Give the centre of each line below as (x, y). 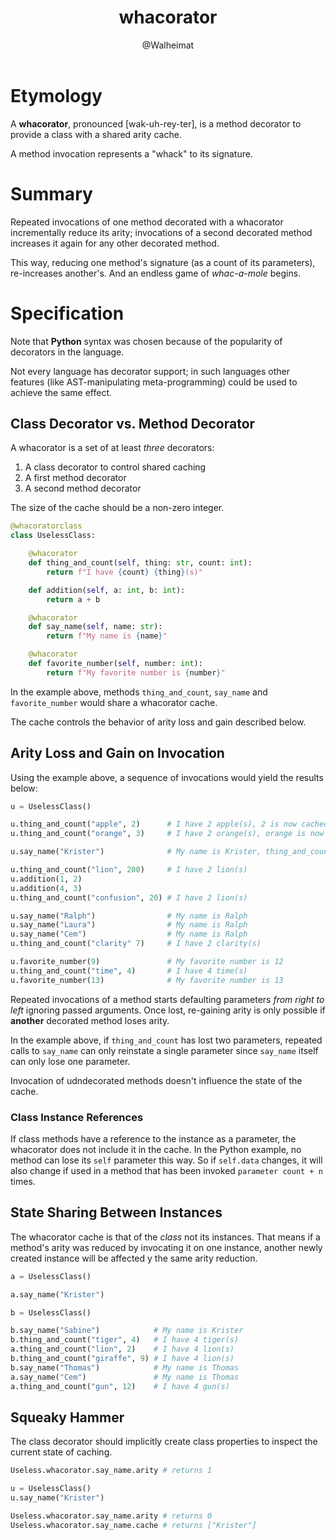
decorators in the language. (67, 352)
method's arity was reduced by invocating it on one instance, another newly (166, 1247)
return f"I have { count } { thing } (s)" (124, 572)
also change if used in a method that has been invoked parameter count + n (166, 1170)
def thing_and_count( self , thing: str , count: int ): (140, 563)
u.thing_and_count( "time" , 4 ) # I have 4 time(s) (129, 971)
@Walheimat (168, 45)
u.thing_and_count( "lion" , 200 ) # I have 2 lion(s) (129, 870)
